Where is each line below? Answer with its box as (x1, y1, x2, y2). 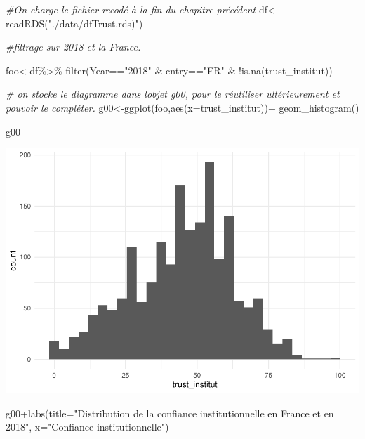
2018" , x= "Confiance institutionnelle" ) (6, 419, 169, 434)
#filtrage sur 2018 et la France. (6, 39, 141, 54)
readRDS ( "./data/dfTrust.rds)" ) (6, 15, 143, 30)
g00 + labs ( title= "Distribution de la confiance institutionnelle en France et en (6, 405, 334, 420)
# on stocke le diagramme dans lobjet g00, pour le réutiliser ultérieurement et (6, 86, 340, 101)
